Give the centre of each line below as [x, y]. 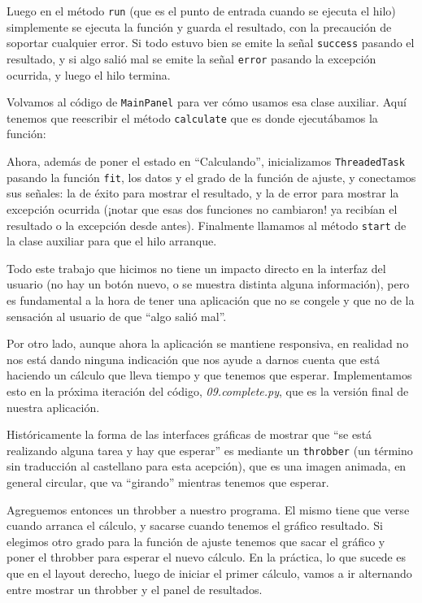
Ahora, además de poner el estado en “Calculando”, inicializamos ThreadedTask [206, 161]
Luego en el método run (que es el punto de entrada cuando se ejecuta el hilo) [201, 11]
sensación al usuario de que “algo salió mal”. [117, 316]
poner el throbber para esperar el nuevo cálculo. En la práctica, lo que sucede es [207, 557]
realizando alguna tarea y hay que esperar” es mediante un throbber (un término [210, 450]
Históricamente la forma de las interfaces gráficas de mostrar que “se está [189, 434]
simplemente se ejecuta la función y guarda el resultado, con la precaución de [199, 26]
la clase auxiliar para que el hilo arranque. [112, 241]
